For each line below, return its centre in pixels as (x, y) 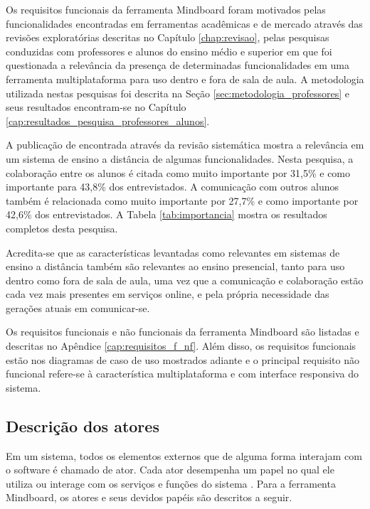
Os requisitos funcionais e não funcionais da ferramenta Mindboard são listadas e (183, 332)
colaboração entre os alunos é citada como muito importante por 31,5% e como (178, 172)
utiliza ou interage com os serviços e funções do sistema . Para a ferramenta (171, 483)
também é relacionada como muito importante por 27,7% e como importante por (182, 200)
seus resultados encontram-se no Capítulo (96, 107)
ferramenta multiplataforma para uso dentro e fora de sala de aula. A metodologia (185, 79)
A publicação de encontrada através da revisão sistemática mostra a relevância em (185, 145)
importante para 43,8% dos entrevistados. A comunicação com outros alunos (172, 187)
